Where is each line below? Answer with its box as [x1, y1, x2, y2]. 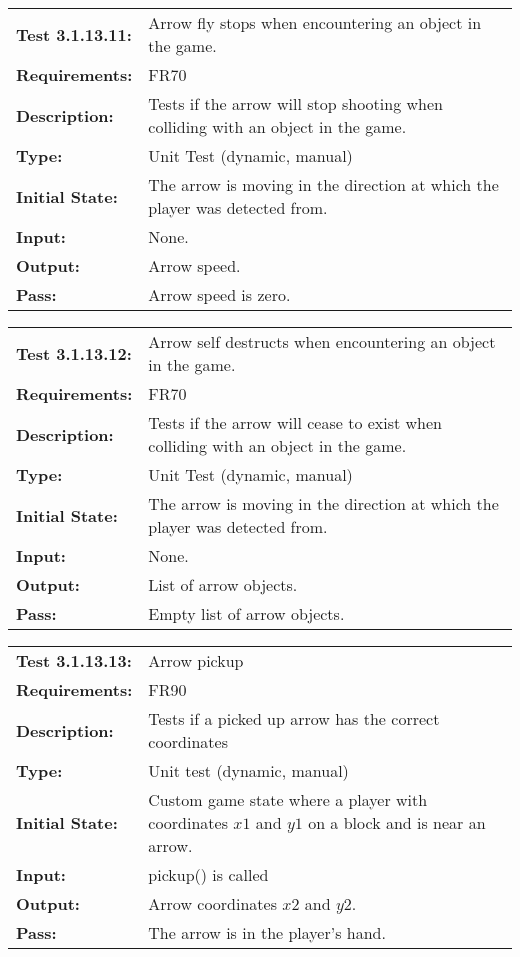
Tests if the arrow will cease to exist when [148, 411, 443, 434]
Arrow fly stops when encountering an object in [148, 11, 482, 34]
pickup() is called [148, 863, 269, 886]
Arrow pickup [148, 649, 244, 672]
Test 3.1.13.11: [16, 22, 132, 46]
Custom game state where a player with [148, 788, 428, 811]
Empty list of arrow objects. [148, 602, 345, 625]
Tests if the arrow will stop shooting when [148, 92, 443, 115]
